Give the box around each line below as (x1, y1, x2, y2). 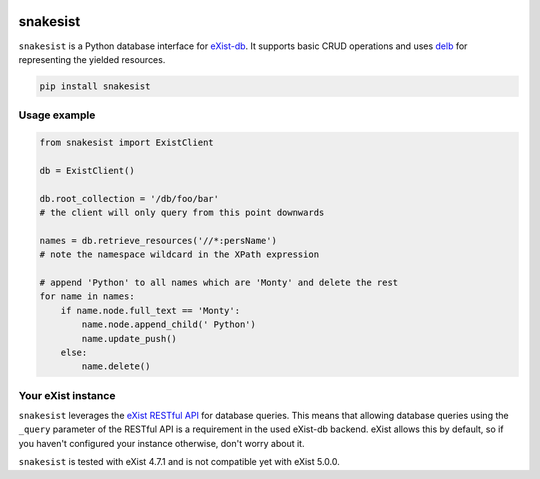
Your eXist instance (18, 388, 116, 402)
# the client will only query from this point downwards (39, 206, 325, 218)
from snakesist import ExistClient (39, 137, 214, 149)
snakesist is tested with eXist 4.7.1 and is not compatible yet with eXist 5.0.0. (18, 456, 340, 468)
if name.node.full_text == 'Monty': (60, 305, 240, 316)
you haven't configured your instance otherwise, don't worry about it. (18, 437, 305, 449)
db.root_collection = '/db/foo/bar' (39, 193, 220, 204)
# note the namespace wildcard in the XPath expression (39, 249, 320, 260)
